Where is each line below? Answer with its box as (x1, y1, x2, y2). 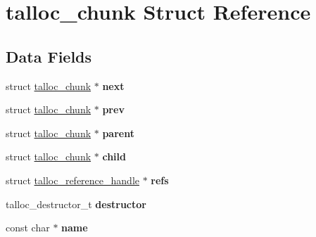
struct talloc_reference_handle (6, 172, 139, 187)
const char (6, 220, 50, 235)
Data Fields (6, 45, 92, 67)
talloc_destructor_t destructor (6, 196, 146, 211)
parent (102, 125, 134, 140)
